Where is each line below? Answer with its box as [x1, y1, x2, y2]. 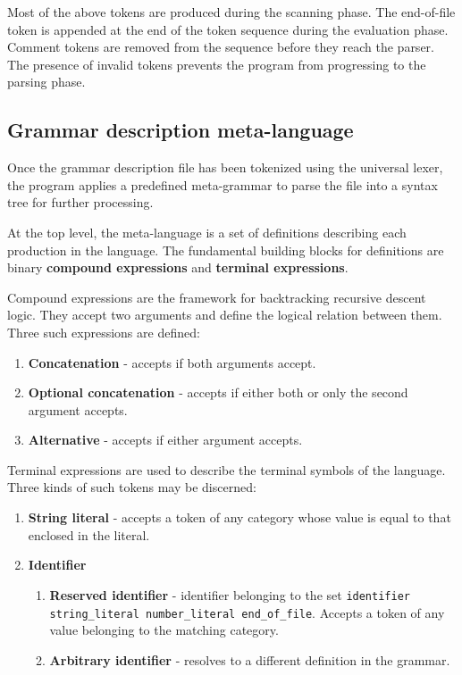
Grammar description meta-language [7, 116, 354, 144]
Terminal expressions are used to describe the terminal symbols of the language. [7, 460, 446, 479]
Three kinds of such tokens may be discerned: [7, 478, 256, 496]
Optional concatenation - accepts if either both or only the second [28, 383, 408, 402]
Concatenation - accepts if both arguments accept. [28, 353, 316, 371]
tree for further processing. [7, 193, 154, 212]
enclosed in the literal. [28, 525, 150, 544]
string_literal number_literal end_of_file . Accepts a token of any [49, 603, 445, 621]
